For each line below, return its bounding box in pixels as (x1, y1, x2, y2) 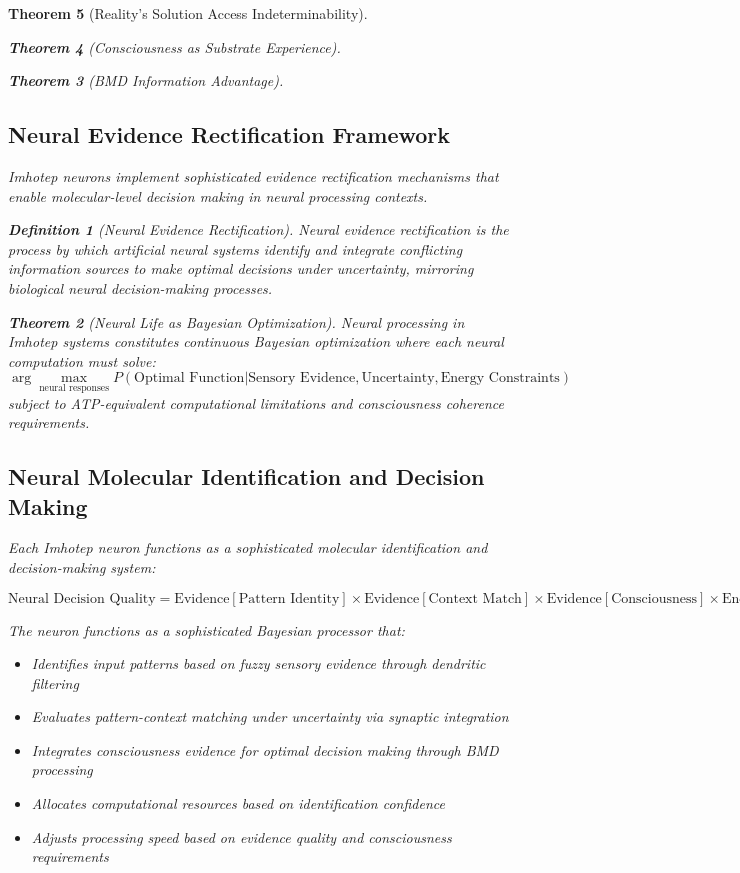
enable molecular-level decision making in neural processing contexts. (8, 185, 428, 206)
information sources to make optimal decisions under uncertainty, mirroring (8, 258, 474, 279)
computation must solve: (8, 350, 156, 371)
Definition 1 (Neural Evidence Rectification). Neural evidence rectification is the (8, 219, 509, 240)
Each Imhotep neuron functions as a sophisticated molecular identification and (8, 537, 488, 558)
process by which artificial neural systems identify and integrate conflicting (8, 238, 463, 259)
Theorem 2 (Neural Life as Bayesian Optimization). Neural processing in (8, 311, 465, 332)
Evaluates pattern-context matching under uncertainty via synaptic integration (31, 706, 509, 727)
